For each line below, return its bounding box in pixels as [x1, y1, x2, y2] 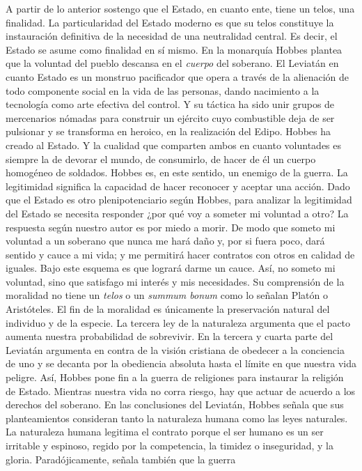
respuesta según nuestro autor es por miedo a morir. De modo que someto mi [6, 219, 336, 234]
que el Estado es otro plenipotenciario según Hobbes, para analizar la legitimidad [6, 192, 352, 207]
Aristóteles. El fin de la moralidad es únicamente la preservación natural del [6, 302, 330, 316]
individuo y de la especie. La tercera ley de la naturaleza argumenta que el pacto [6, 315, 351, 330]
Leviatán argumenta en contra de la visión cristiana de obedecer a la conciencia [6, 342, 345, 357]
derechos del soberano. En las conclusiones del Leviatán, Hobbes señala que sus [6, 397, 344, 412]
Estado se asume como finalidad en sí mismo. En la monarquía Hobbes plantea [6, 42, 343, 56]
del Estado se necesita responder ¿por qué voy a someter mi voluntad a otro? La [6, 206, 349, 220]
